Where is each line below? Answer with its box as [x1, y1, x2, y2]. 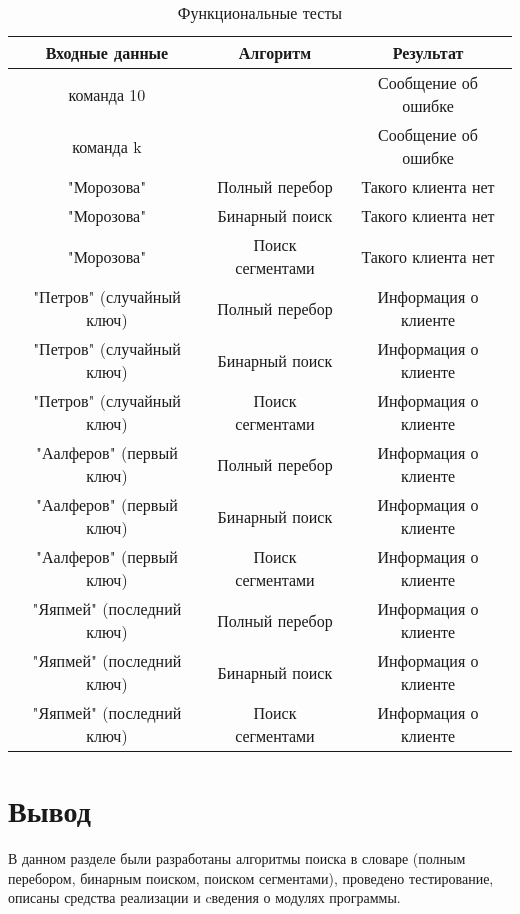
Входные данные [45, 41, 169, 64]
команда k [72, 134, 142, 158]
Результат [392, 41, 464, 64]
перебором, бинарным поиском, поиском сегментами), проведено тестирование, [8, 867, 494, 888]
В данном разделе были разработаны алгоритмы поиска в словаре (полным [8, 848, 466, 869]
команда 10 [68, 82, 146, 106]
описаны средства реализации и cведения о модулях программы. [8, 887, 401, 908]
